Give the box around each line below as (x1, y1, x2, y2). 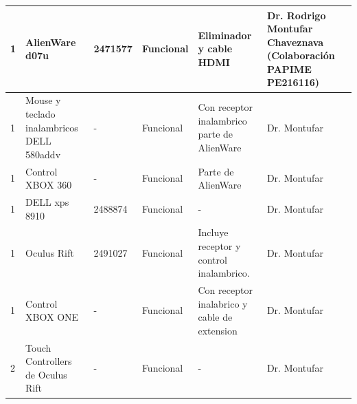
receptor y (198, 239, 241, 253)
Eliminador (198, 28, 252, 42)
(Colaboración (266, 48, 335, 63)
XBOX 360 (25, 178, 72, 192)
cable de (198, 310, 233, 324)
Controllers (25, 354, 72, 368)
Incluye (198, 225, 229, 240)
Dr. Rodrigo (266, 8, 326, 22)
